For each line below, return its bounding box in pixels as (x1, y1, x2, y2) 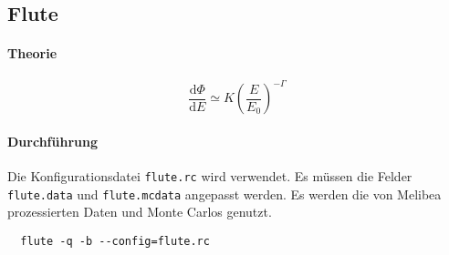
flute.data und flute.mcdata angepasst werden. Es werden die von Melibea (7, 184, 442, 203)
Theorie (7, 44, 57, 63)
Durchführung (7, 131, 98, 150)
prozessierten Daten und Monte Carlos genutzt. (7, 202, 272, 221)
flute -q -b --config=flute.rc (20, 234, 210, 248)
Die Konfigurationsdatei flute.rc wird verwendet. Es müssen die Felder (7, 166, 412, 185)
